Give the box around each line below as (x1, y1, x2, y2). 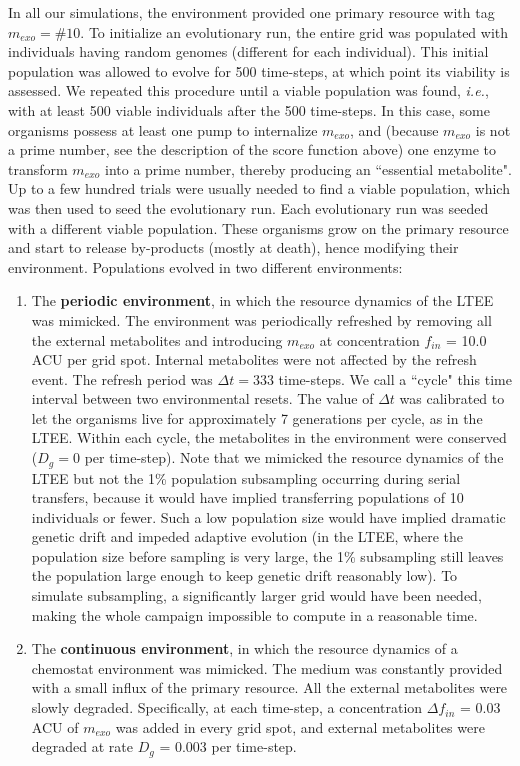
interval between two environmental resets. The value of (31, 388, 374, 409)
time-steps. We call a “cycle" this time (278, 368, 512, 389)
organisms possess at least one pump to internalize (8, 119, 318, 140)
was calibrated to (399, 388, 505, 409)
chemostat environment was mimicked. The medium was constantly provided (31, 657, 503, 678)
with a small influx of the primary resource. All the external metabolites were (31, 677, 508, 698)
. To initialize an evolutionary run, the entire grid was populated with (80, 21, 509, 42)
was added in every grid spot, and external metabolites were (115, 716, 485, 737)
